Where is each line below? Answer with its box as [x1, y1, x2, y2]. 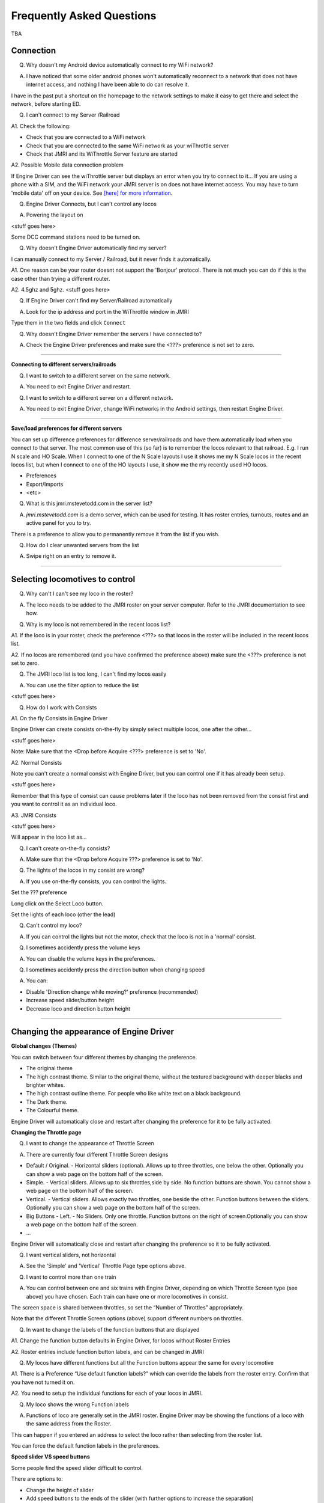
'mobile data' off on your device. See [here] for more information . [11, 189, 173, 197]
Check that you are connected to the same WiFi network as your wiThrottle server [26, 142, 229, 149]
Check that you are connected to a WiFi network [26, 133, 146, 141]
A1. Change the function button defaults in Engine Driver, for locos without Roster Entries [11, 1337, 230, 1344]
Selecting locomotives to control [11, 574, 136, 584]
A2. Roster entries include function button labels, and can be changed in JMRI [11, 1348, 204, 1355]
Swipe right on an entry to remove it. [26, 553, 116, 560]
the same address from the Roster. [26, 1420, 112, 1427]
